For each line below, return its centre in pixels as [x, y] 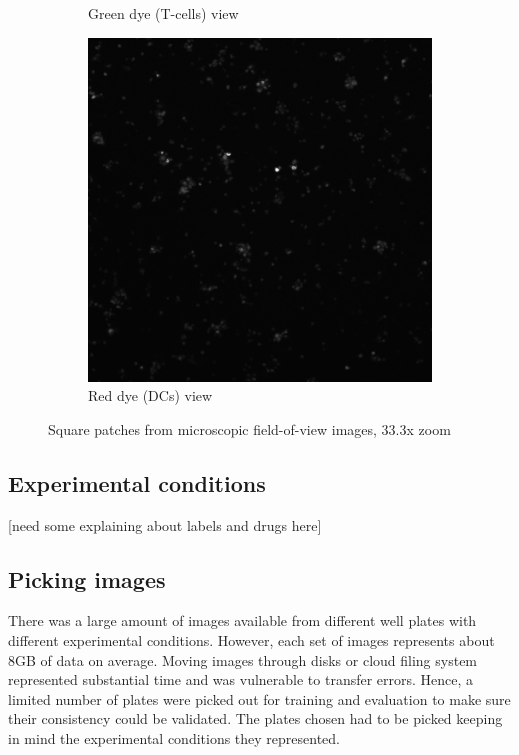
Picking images [87, 578]
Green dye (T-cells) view [163, 13]
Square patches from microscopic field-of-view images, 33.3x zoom [249, 428]
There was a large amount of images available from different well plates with [242, 620]
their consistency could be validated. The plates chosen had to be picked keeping [255, 718]
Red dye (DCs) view [150, 395]
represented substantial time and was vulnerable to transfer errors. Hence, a [241, 679]
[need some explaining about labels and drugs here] [165, 524]
